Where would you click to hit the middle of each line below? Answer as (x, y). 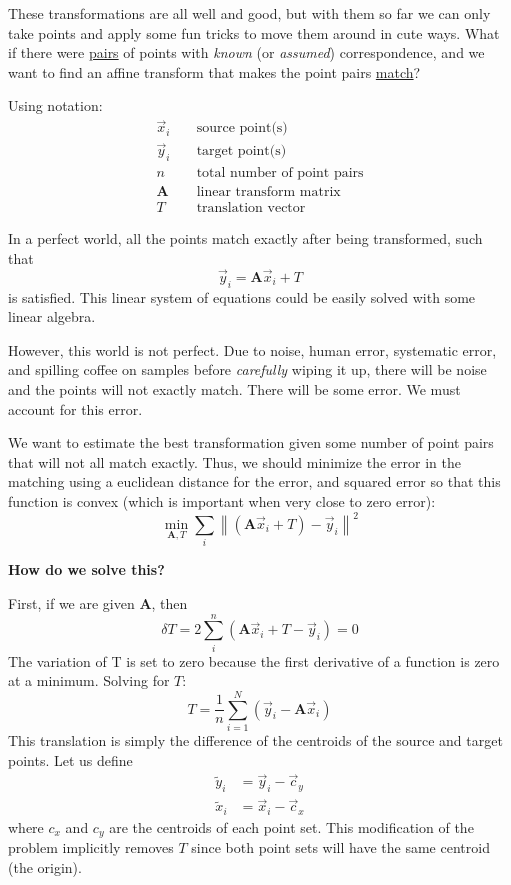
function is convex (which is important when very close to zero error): (222, 500)
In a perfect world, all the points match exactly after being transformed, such (245, 238)
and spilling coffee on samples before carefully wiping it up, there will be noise (247, 369)
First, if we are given (71, 602)
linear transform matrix (268, 192)
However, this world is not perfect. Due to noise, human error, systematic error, (252, 349)
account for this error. (75, 408)
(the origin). (45, 866)
